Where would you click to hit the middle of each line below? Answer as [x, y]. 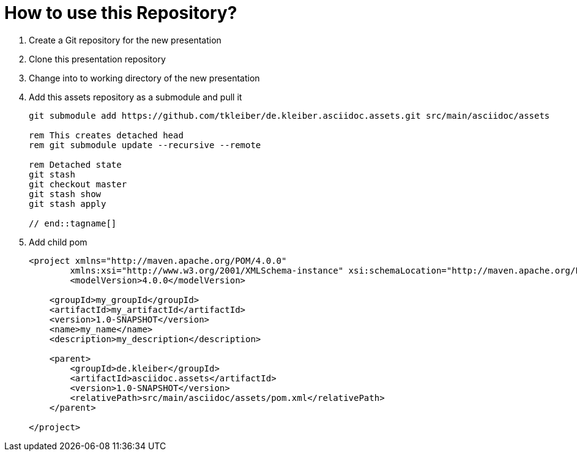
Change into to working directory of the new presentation [144, 78]
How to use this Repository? [121, 13]
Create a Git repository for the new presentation [125, 40]
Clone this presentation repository [97, 59]
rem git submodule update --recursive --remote [145, 145]
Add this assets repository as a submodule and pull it [136, 97]
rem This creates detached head [106, 135]
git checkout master [78, 184]
